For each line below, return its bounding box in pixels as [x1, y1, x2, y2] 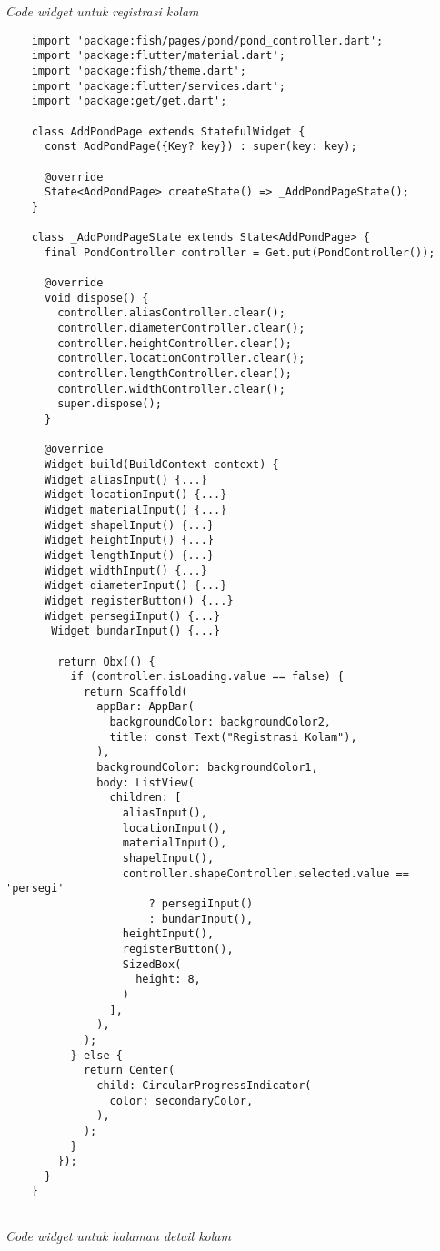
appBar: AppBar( [96, 700, 195, 714]
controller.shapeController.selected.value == [122, 866, 409, 880]
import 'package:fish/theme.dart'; [31, 64, 246, 77]
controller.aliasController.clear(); [57, 306, 285, 320]
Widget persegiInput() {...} [44, 609, 221, 623]
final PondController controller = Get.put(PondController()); [44, 245, 435, 259]
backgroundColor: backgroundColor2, [109, 716, 331, 729]
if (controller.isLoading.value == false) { [70, 670, 345, 684]
